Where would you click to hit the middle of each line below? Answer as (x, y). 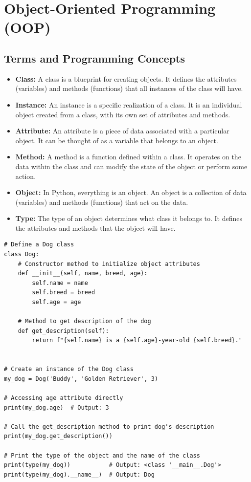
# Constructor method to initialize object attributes (109, 264)
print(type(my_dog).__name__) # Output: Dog (79, 474)
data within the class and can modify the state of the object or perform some (131, 166)
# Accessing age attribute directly (64, 398)
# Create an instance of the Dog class (69, 369)
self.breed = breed (64, 293)
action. (26, 176)
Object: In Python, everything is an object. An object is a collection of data (131, 192)
